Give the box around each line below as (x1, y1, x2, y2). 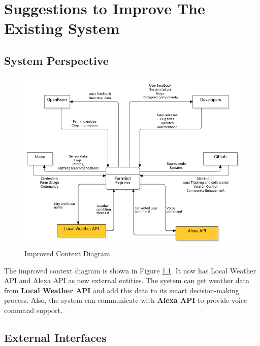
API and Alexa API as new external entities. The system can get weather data (4, 275, 249, 286)
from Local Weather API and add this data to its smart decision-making (4, 285, 239, 295)
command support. (4, 304, 62, 315)
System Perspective (4, 52, 109, 68)
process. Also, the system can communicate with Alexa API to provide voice (4, 295, 247, 305)
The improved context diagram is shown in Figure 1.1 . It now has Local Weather (4, 265, 256, 275)
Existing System (4, 18, 120, 39)
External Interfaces (4, 329, 107, 345)
